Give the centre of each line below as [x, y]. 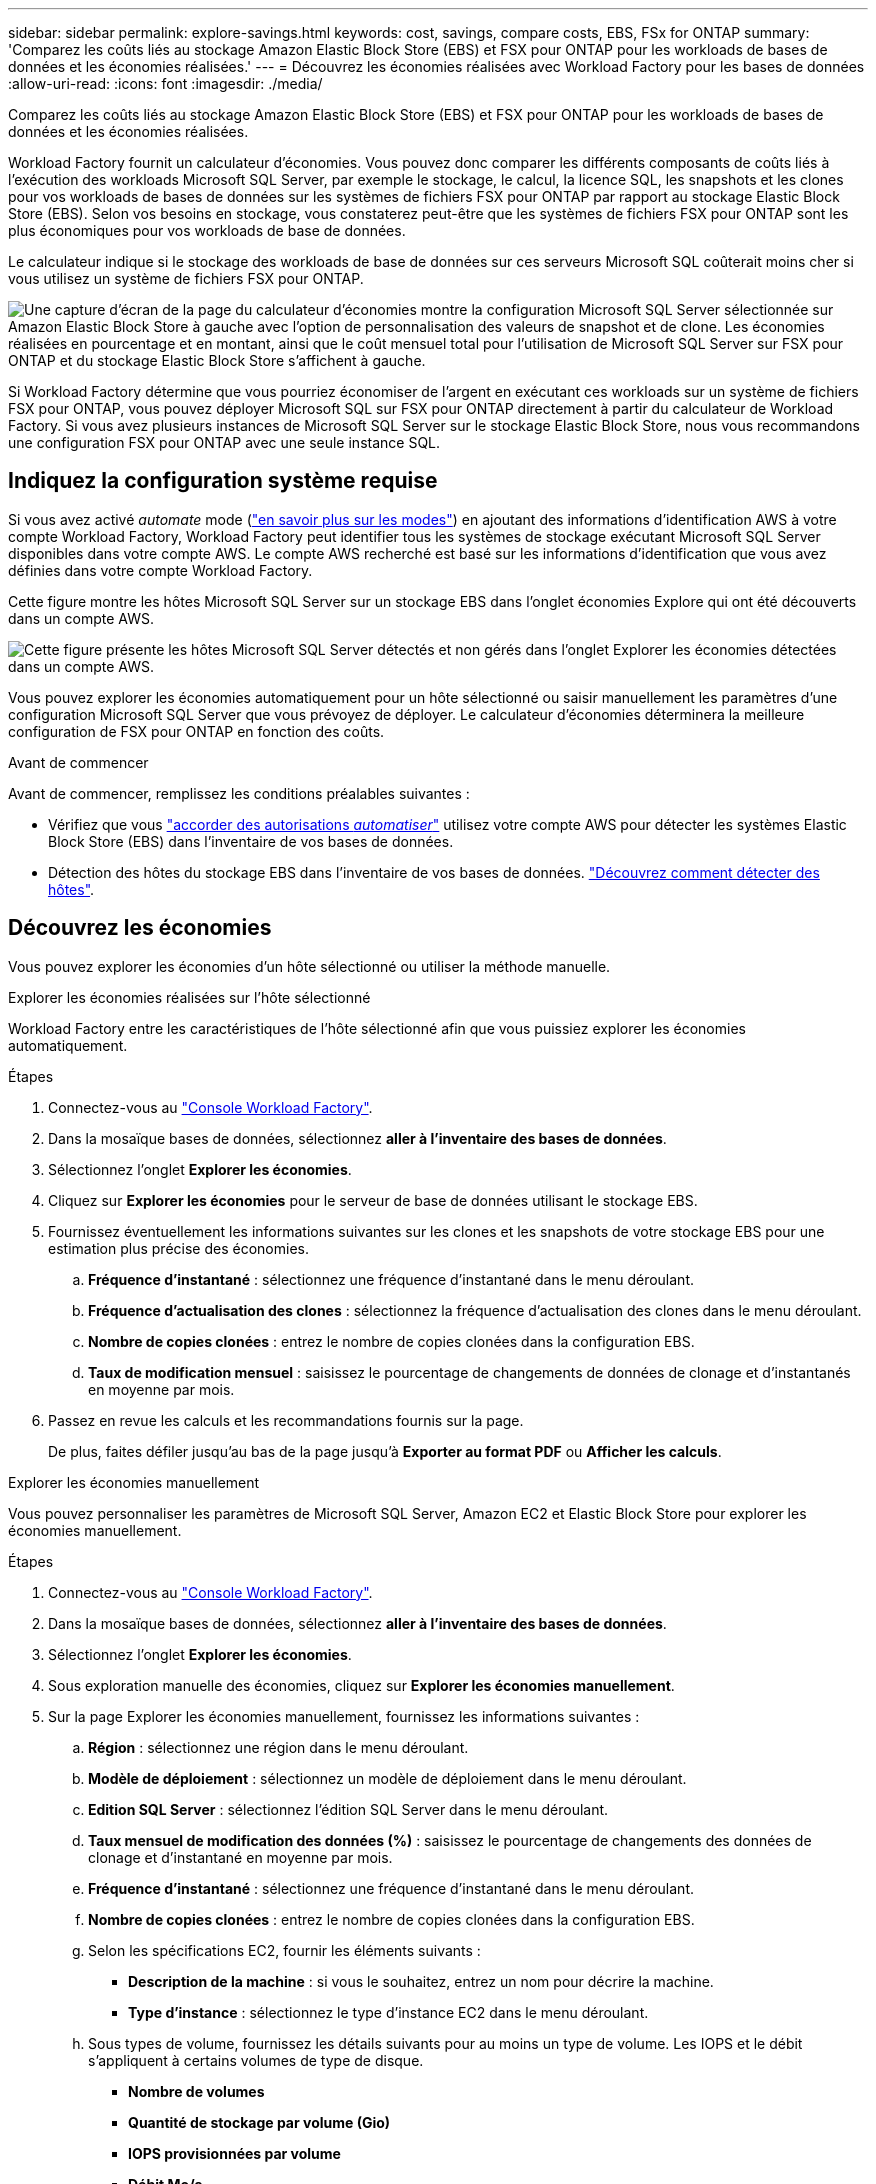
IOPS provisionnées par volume [234, 2153]
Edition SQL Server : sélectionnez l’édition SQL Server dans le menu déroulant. [348, 1809]
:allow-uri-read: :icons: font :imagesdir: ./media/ [165, 83]
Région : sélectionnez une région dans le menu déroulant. [278, 1747]
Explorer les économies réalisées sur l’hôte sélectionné [189, 997]
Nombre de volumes [196, 2091]
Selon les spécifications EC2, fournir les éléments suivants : [284, 1950]
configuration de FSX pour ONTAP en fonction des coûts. [196, 731]
